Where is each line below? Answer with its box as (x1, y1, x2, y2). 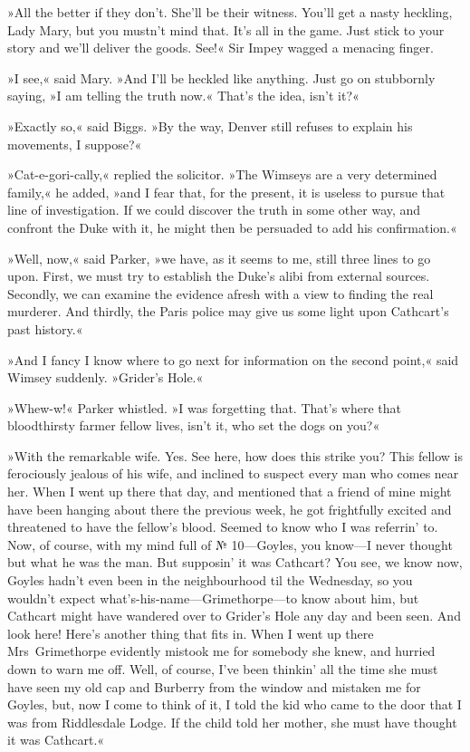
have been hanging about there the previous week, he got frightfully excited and (7, 499, 452, 518)
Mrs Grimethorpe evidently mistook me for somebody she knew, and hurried (7, 641, 436, 660)
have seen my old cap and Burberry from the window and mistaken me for (7, 677, 421, 696)
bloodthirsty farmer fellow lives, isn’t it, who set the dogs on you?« (7, 416, 380, 435)
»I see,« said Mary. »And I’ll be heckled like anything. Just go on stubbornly (7, 68, 436, 87)
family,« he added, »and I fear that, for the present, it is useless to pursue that (7, 182, 446, 201)
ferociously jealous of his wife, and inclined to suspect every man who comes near (7, 464, 459, 483)
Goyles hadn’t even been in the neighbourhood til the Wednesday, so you (7, 571, 413, 590)
